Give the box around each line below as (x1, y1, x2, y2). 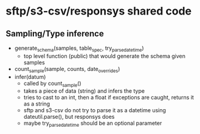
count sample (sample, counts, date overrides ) (14, 65, 120, 74)
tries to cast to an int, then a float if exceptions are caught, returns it (23, 94, 194, 101)
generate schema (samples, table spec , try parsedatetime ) (14, 44, 144, 53)
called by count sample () (23, 79, 81, 89)
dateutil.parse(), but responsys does (23, 113, 115, 121)
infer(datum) (14, 73, 46, 80)
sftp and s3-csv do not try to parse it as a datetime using (23, 107, 167, 114)
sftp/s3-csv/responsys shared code (5, 4, 192, 18)
